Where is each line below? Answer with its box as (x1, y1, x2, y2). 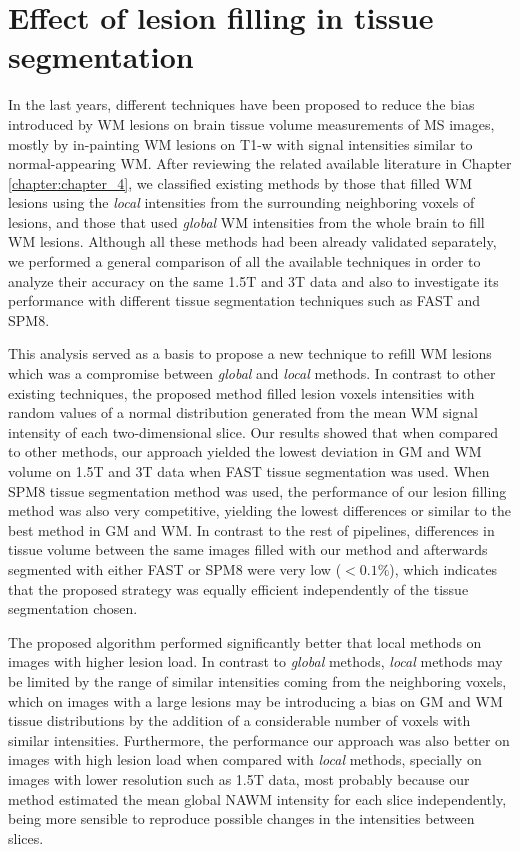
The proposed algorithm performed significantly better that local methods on (8, 631, 482, 652)
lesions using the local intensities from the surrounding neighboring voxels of (8, 192, 475, 213)
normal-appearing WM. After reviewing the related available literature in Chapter (8, 153, 512, 174)
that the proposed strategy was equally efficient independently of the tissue (8, 578, 469, 599)
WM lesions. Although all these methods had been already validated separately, (8, 231, 497, 252)
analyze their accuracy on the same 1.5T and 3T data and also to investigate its (8, 270, 499, 291)
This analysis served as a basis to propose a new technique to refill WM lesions (8, 343, 492, 364)
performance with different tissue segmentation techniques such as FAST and (8, 290, 481, 311)
